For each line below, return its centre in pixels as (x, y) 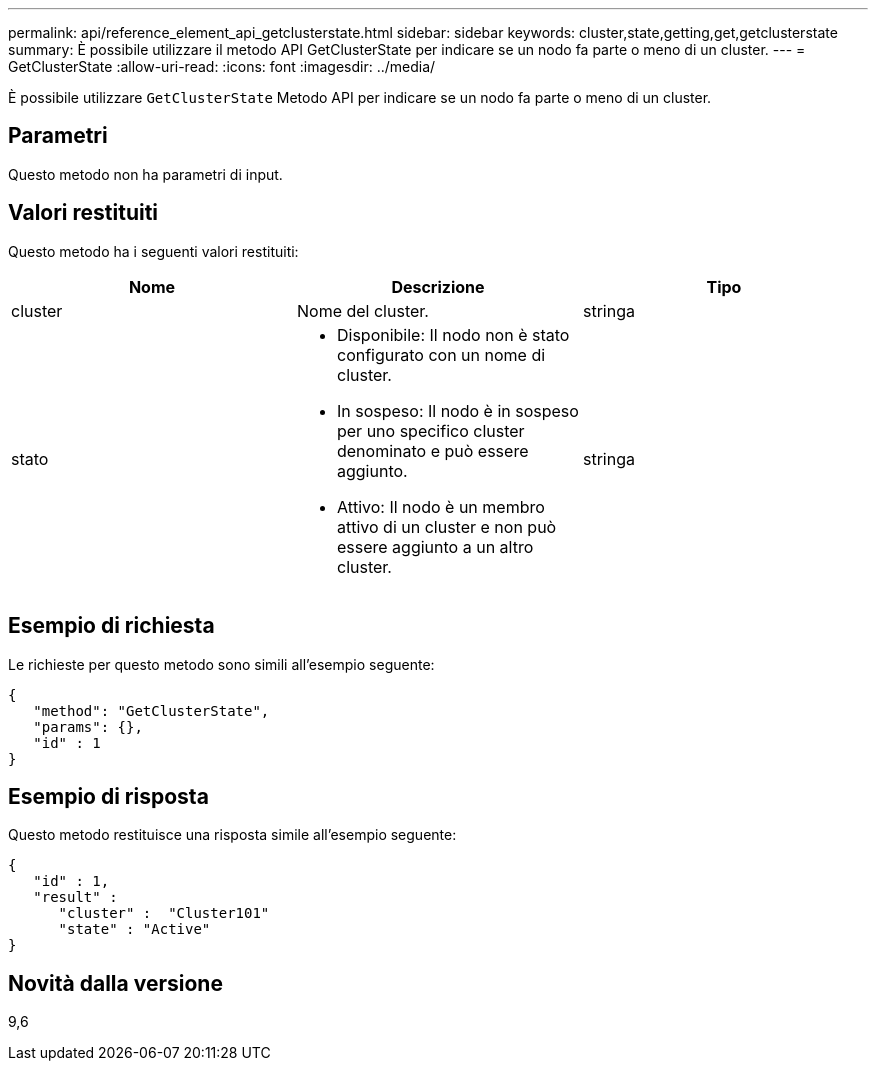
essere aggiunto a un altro (435, 546)
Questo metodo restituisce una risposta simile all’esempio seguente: (232, 835)
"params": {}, (88, 726)
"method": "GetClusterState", (151, 710)
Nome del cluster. (362, 310)
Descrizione (438, 286)
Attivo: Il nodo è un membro (440, 506)
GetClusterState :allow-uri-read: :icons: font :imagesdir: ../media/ (222, 66)
